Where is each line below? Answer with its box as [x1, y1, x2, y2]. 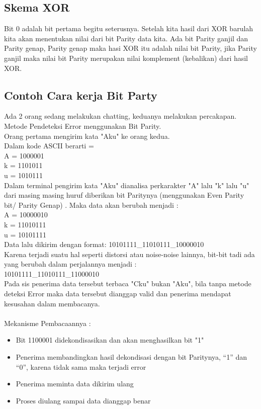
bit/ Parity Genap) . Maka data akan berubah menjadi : [4, 199, 179, 210]
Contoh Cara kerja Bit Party [4, 87, 157, 103]
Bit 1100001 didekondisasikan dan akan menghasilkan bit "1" [16, 335, 204, 345]
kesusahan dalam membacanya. [4, 298, 100, 308]
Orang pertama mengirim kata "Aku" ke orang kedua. [4, 130, 170, 141]
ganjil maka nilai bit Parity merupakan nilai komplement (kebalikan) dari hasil [4, 52, 248, 63]
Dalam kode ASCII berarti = [4, 140, 94, 151]
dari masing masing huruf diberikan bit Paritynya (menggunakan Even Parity [4, 190, 244, 200]
